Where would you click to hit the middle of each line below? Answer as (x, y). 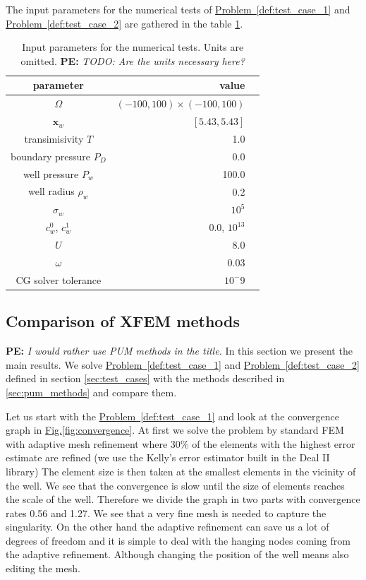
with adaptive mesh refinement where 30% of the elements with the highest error (181, 443)
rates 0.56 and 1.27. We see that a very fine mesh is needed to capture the (166, 513)
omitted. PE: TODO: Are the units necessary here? (133, 60)
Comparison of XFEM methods (123, 321)
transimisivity (54, 138)
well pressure (51, 173)
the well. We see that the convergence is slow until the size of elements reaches (175, 485)
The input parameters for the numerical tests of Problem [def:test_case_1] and (178, 9)
